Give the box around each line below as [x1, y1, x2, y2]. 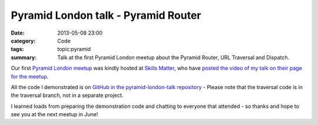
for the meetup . [11, 73, 49, 80]
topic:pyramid [57, 46, 91, 53]
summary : [11, 53, 37, 61]
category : [11, 37, 36, 44]
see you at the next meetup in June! [11, 111, 98, 118]
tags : [11, 46, 24, 53]
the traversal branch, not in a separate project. [11, 92, 124, 99]
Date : [11, 29, 25, 36]
